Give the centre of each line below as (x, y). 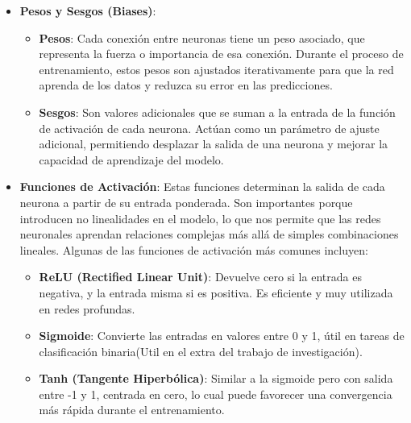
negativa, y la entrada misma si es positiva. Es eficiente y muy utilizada (216, 292)
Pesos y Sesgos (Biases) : (88, 10)
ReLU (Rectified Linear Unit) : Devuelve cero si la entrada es (200, 277)
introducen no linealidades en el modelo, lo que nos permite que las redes (200, 218)
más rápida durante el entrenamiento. (132, 410)
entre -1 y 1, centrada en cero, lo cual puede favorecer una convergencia (216, 394)
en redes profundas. (87, 308)
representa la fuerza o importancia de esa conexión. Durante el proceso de (221, 54)
